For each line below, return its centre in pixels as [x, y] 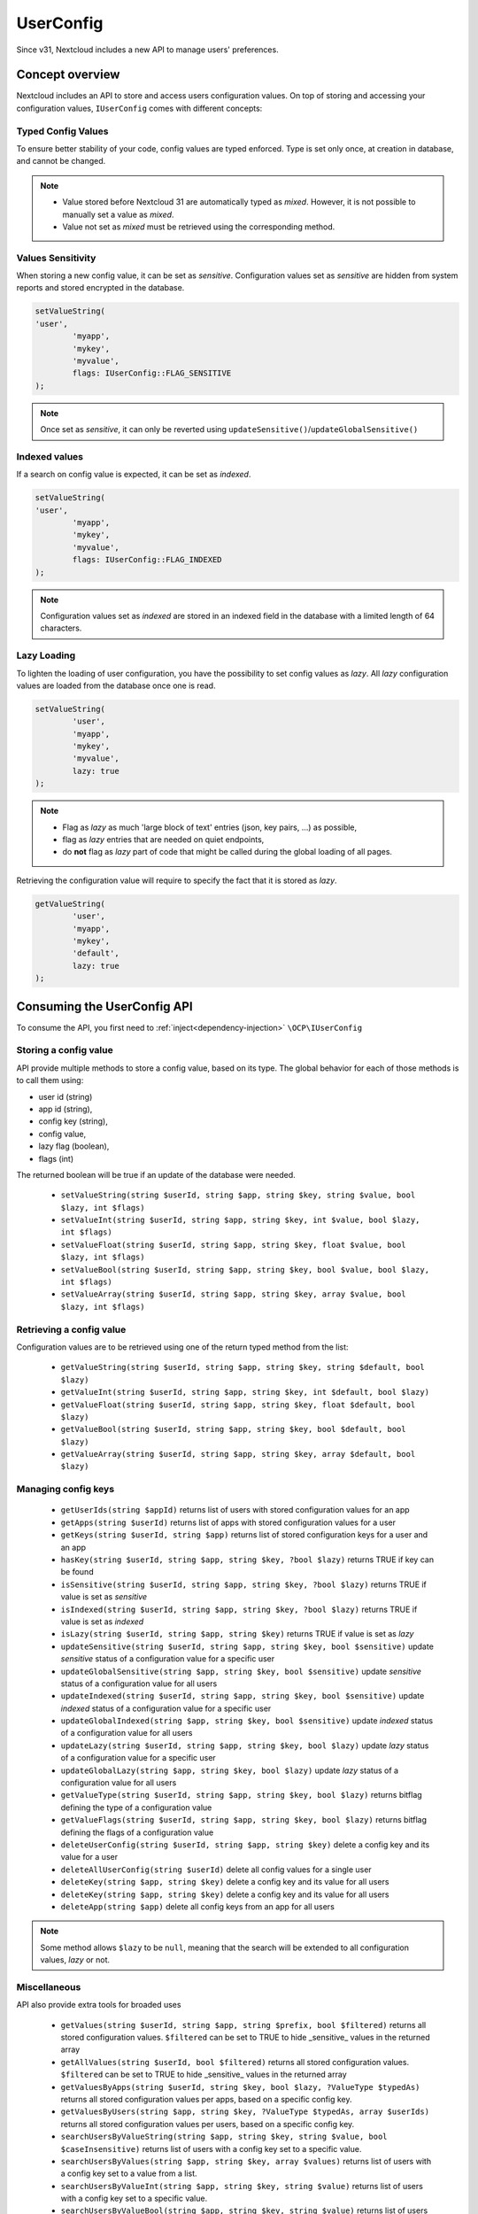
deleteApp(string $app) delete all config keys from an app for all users [198, 1906]
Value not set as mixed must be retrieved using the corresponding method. [199, 227]
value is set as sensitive [104, 1597]
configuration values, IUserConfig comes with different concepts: [139, 108]
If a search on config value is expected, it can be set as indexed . [134, 475]
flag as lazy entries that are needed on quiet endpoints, [163, 840]
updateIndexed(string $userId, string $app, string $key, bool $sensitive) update [243, 1696]
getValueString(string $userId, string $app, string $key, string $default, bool [243, 1367]
